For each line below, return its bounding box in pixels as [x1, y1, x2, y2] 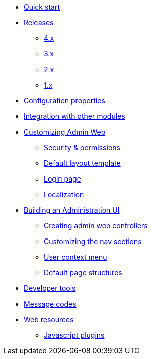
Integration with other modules [24, 112, 125, 121]
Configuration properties [24, 96, 105, 105]
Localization [44, 190, 84, 199]
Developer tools [24, 284, 76, 292]
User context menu [44, 253, 107, 261]
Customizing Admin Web [24, 128, 106, 136]
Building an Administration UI [24, 206, 120, 214]
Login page [44, 174, 81, 183]
